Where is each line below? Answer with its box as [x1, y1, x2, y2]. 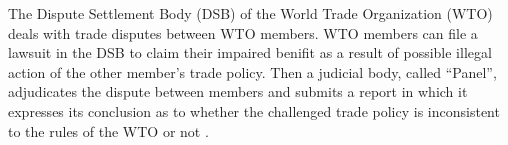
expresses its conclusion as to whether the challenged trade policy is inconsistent [8, 100, 500, 121]
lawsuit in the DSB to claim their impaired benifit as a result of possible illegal [8, 42, 492, 63]
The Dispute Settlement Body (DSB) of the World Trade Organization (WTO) [8, 3, 493, 23]
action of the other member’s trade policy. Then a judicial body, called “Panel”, [8, 61, 497, 82]
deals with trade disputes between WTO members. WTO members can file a [8, 22, 478, 43]
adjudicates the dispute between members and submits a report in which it [8, 81, 468, 102]
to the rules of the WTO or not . [8, 120, 209, 141]
